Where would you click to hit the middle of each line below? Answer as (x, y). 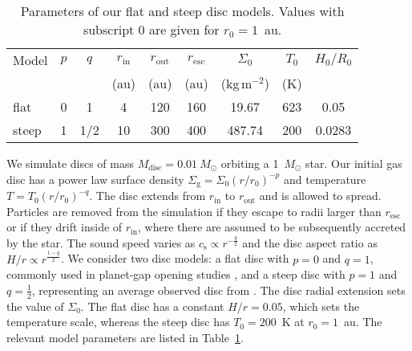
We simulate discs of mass (71, 163)
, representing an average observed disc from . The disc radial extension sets (218, 290)
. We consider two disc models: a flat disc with (175, 258)
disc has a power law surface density (95, 179)
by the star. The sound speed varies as (101, 242)
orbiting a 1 (250, 163)
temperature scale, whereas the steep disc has (118, 322)
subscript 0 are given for (151, 29)
